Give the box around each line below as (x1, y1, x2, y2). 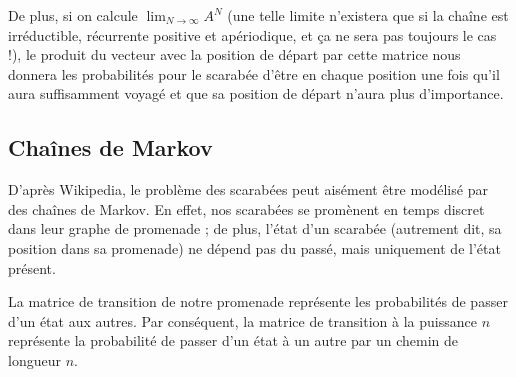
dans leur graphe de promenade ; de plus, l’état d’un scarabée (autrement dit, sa (8, 218, 502, 239)
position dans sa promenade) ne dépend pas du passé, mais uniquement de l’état (8, 237, 501, 258)
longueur (8, 349, 61, 370)
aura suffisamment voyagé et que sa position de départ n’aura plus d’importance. (8, 83, 504, 104)
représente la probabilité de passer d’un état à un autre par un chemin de (8, 330, 459, 351)
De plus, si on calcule (8, 5, 138, 25)
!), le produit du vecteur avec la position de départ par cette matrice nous (8, 44, 461, 65)
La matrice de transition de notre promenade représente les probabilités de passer (8, 291, 508, 312)
